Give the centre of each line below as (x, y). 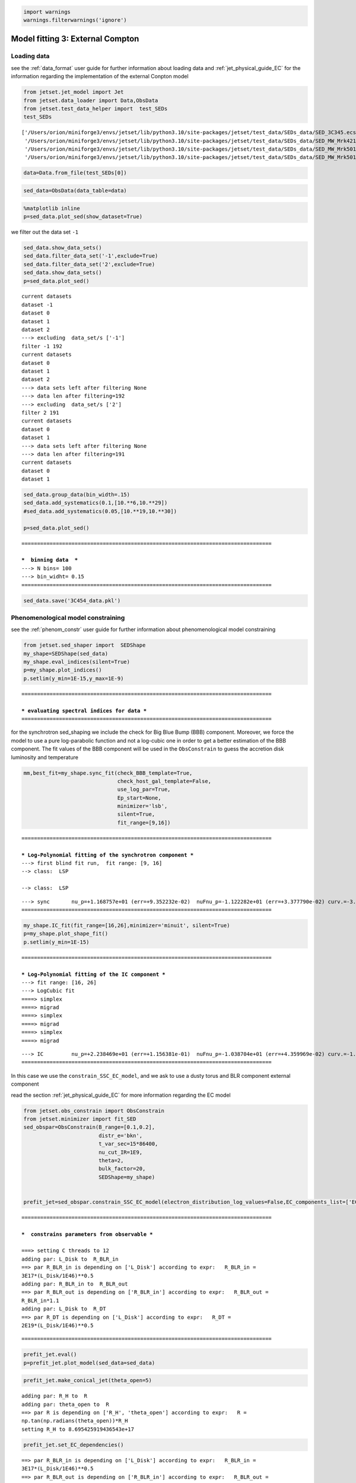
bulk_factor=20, (122, 1169)
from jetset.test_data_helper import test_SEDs (96, 109)
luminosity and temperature (44, 757)
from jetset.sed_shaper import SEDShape (85, 645)
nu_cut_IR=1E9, (120, 1152)
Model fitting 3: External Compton (75, 39)
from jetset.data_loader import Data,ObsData (91, 100)
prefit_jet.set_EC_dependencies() (74, 1445)
